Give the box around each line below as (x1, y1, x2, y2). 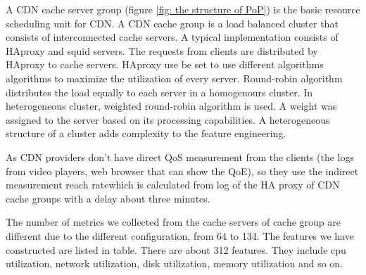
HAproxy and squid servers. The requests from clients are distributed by (6, 43, 318, 58)
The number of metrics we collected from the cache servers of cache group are (6, 215, 341, 229)
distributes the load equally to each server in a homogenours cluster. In (6, 84, 313, 99)
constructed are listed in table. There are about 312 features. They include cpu (6, 242, 346, 257)
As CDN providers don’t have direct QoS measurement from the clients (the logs (6, 149, 355, 164)
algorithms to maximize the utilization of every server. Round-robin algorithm (6, 70, 343, 85)
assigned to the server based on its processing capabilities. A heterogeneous (6, 112, 330, 127)
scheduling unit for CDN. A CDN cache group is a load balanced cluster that (6, 15, 339, 30)
